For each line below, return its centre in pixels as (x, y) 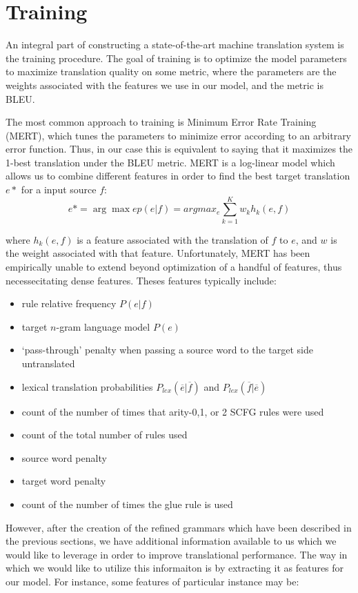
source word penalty (64, 457)
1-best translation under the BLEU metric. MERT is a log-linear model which (170, 162)
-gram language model (103, 326)
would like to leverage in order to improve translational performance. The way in (177, 554)
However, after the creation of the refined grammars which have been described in (179, 527)
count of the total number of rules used (105, 435)
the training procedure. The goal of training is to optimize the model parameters (176, 58)
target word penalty (64, 481)
